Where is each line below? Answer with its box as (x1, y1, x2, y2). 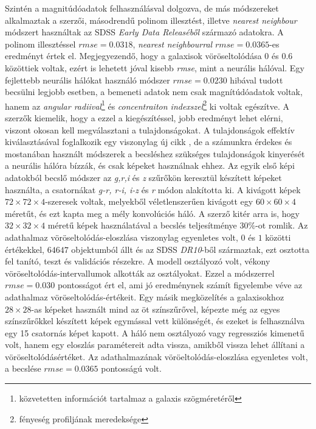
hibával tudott (230, 73, 283, 86)
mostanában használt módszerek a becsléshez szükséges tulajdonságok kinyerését (5, 147, 305, 160)
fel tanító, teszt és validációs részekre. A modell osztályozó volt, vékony (5, 255, 270, 268)
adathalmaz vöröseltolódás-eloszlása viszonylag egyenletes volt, (5, 230, 238, 243)
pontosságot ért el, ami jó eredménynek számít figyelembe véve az (57, 278, 303, 291)
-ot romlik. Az (255, 219, 308, 232)
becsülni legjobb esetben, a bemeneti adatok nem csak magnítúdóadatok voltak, (5, 85, 303, 98)
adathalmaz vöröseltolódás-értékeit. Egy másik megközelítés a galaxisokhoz (5, 290, 284, 303)
